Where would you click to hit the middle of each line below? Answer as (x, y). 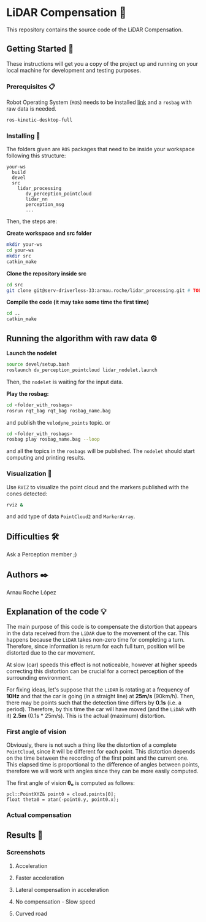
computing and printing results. (46, 458)
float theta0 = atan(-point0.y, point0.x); (63, 800)
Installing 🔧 (23, 136)
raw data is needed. (32, 109)
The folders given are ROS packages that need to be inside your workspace (101, 149)
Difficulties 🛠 (33, 536)
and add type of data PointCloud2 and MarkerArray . (71, 516)
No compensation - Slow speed (55, 901)
